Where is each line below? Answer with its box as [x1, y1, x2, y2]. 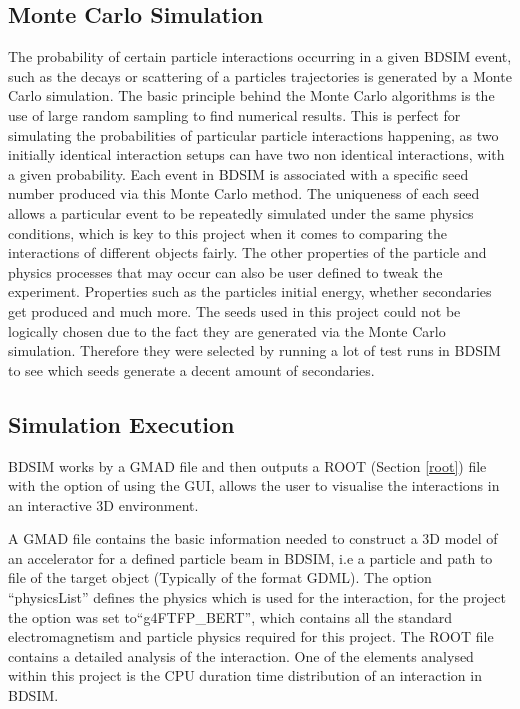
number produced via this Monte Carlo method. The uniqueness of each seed [8, 183, 480, 204]
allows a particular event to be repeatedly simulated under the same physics [8, 202, 474, 223]
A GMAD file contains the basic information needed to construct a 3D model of [8, 528, 498, 549]
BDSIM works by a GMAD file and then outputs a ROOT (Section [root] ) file [8, 455, 487, 476]
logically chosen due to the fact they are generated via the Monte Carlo [8, 320, 446, 341]
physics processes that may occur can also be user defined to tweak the [8, 261, 443, 282]
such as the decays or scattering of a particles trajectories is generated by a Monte [8, 65, 512, 86]
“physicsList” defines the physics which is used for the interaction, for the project [8, 587, 506, 608]
